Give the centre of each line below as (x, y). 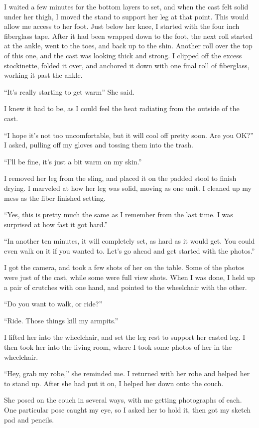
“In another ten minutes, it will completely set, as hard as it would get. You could (129, 241)
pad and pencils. (29, 419)
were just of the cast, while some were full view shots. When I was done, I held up (129, 277)
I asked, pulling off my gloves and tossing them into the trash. (99, 145)
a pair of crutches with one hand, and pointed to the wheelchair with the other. (126, 287)
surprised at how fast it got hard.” (56, 224)
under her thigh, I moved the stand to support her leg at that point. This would (127, 16)
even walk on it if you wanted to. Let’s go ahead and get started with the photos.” (129, 250)
